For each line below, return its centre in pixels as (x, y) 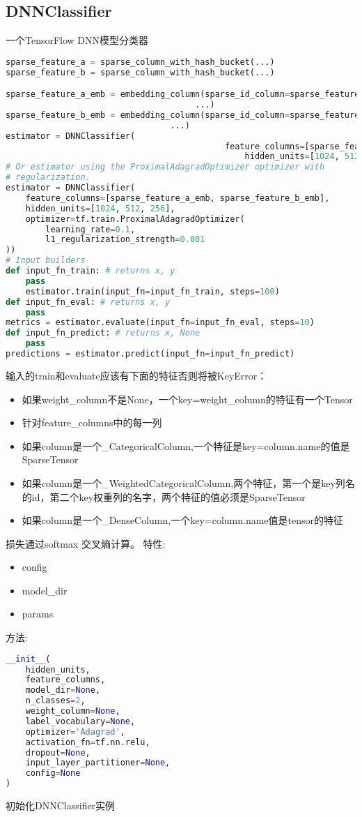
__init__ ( (28, 659)
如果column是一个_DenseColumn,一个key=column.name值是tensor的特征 (183, 520)
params (38, 614)
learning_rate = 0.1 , (90, 229)
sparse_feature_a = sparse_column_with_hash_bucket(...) (140, 62)
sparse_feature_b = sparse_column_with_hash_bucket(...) (140, 72)
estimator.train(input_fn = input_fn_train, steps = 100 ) (152, 291)
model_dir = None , (63, 690)
